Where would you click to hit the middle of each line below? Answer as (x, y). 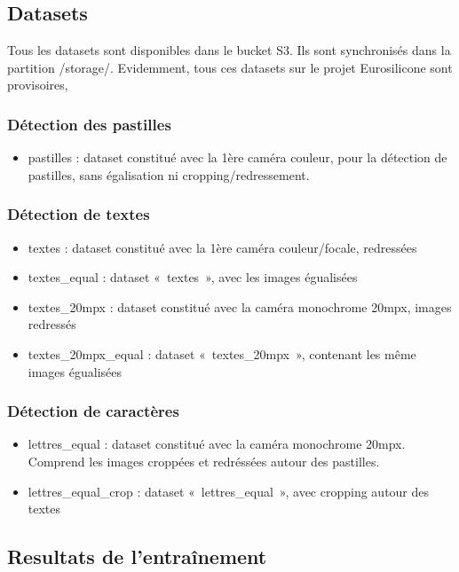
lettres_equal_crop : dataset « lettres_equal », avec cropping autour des (229, 491)
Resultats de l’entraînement (137, 556)
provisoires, (38, 85)
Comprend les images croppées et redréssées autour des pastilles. (204, 461)
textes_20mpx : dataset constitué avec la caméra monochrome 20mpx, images (240, 306)
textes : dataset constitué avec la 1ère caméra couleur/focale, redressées (222, 247)
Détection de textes (79, 214)
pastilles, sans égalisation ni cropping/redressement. (169, 174)
